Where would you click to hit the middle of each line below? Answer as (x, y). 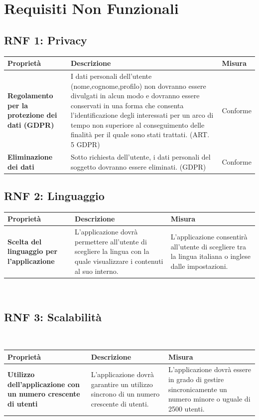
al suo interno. (97, 271)
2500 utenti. (186, 408)
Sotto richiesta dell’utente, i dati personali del (140, 156)
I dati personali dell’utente (111, 76)
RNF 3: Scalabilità (53, 316)
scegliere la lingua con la (112, 251)
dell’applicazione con (44, 384)
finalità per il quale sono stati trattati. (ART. (140, 134)
